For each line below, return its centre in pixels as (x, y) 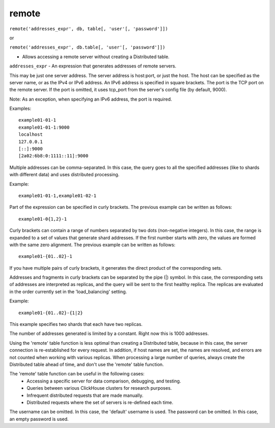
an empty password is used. (39, 419)
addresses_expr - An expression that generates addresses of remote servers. (93, 66)
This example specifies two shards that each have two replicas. (76, 324)
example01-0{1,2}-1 (43, 219)
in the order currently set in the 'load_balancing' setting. (68, 292)
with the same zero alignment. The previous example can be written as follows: (92, 245)
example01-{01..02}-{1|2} (51, 313)
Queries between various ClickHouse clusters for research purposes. (99, 388)
